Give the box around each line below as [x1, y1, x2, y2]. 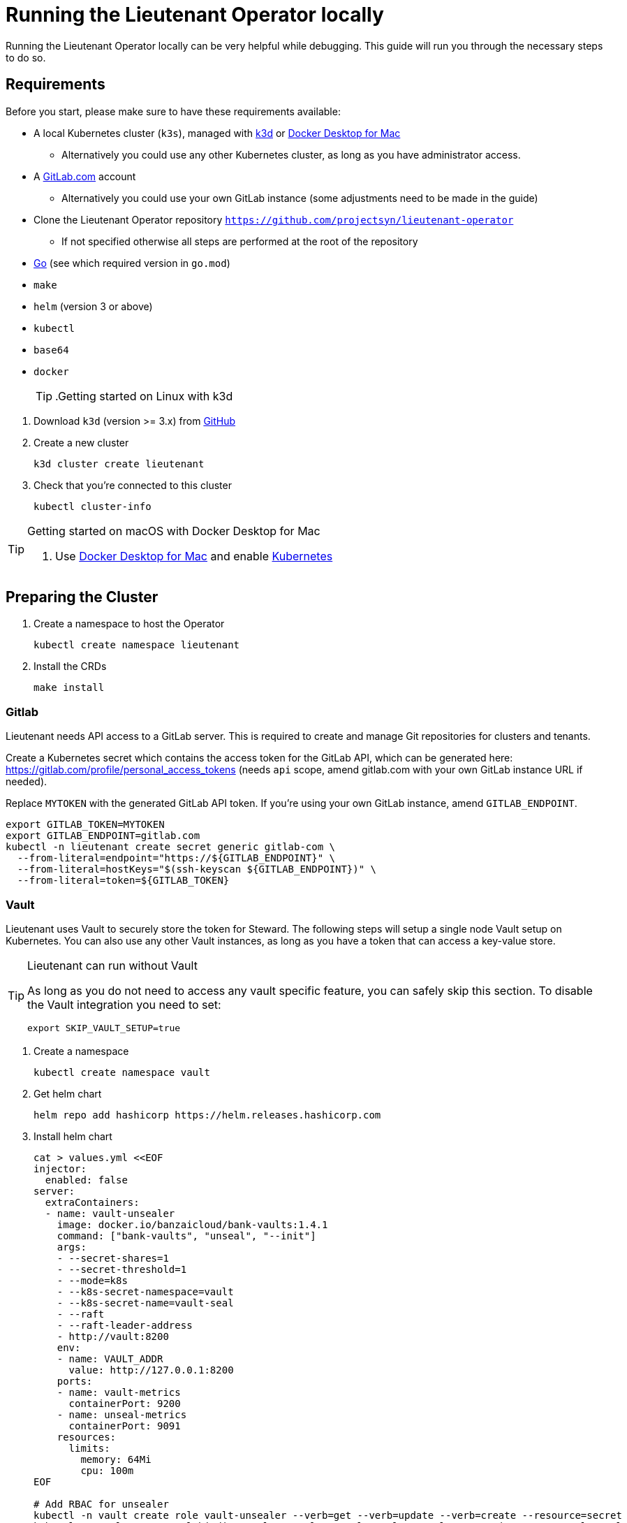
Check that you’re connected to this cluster [34, 479, 232, 491]
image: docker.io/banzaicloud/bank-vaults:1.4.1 [57, 1218, 328, 1230]
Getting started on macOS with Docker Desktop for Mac [27, 523, 320, 538]
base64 [34, 344, 69, 356]
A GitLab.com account [34, 170, 136, 182]
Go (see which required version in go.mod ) [34, 256, 230, 269]
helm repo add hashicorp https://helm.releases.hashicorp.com [34, 1109, 381, 1121]
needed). [6, 775, 47, 788]
